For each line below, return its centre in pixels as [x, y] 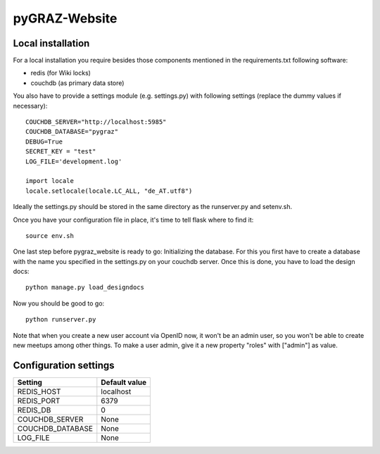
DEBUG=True [44, 141]
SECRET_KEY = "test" [61, 152]
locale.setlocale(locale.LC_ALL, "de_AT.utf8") [109, 191]
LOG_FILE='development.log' [74, 161]
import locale [50, 181]
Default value [124, 382]
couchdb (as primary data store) [77, 83]
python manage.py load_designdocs [85, 288]
